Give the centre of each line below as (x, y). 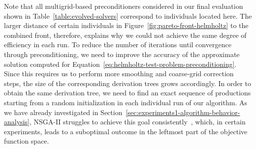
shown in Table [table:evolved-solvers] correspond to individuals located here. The (128, 15)
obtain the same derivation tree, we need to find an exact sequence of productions (128, 93)
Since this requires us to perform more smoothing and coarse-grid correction (119, 74)
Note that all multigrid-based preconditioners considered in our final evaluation (124, 6)
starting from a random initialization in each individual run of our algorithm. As (126, 102)
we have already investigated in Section (63, 112)
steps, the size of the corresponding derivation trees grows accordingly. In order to (128, 83)
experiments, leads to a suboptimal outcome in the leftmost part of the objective (126, 131)
